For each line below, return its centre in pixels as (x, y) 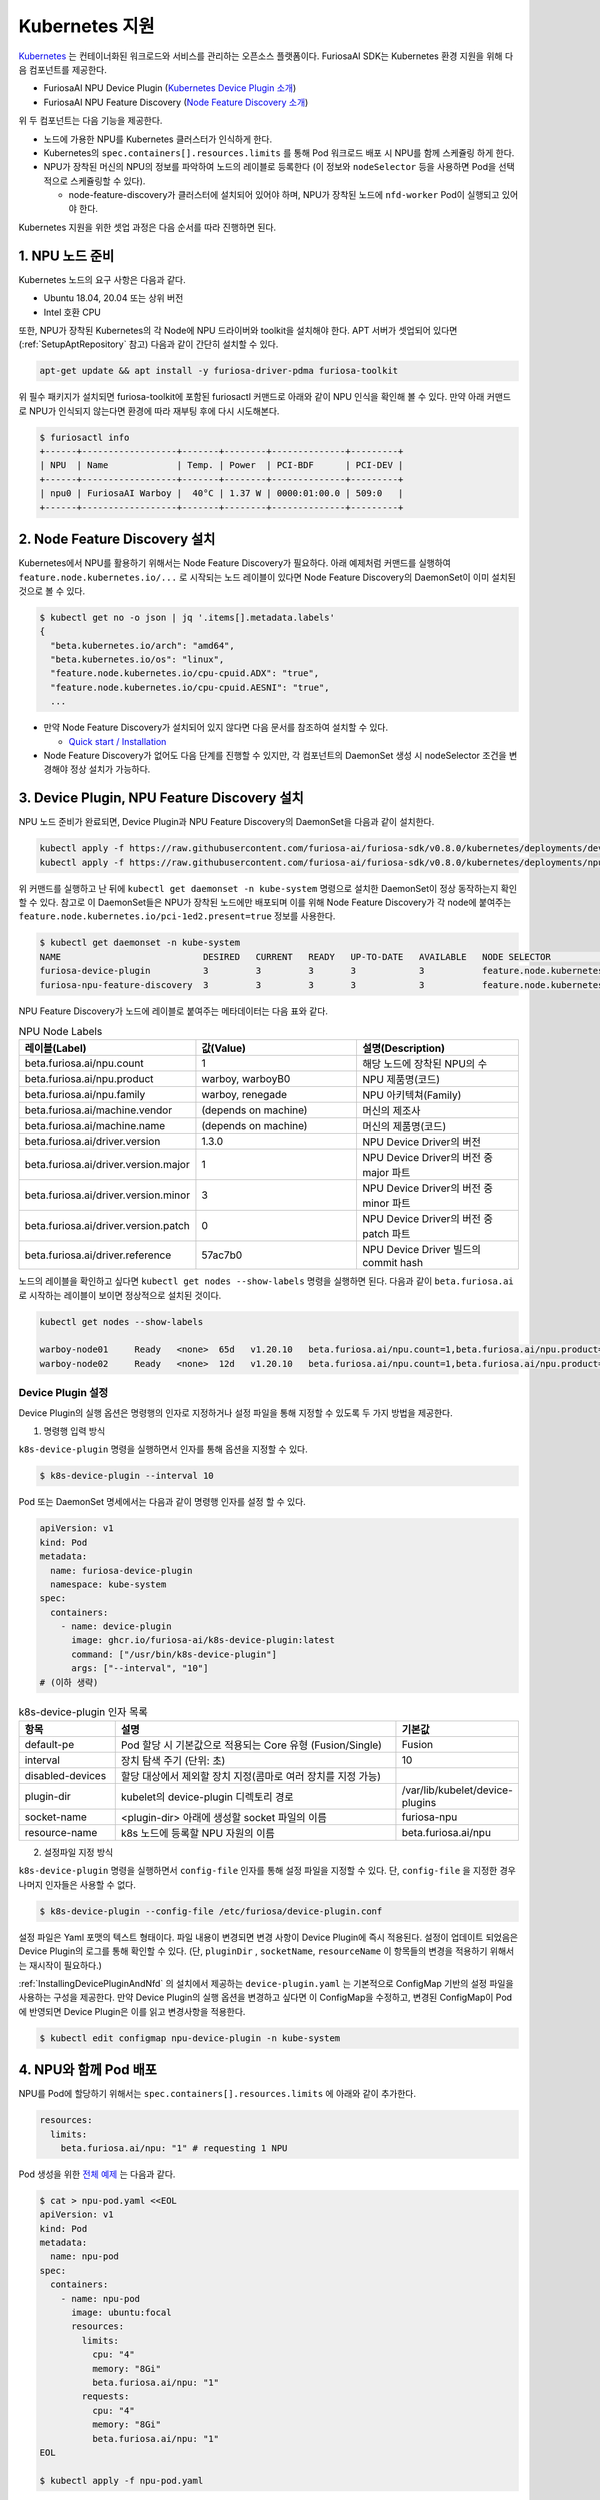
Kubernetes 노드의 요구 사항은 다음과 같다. (102, 279)
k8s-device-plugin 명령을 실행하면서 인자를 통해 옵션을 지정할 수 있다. (163, 1449)
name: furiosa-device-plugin (122, 1570)
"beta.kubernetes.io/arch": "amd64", (142, 645)
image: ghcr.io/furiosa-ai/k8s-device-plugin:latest (203, 1640)
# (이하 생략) (69, 1682)
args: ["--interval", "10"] (140, 1668)
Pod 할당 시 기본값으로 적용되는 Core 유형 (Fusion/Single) (251, 1745)
